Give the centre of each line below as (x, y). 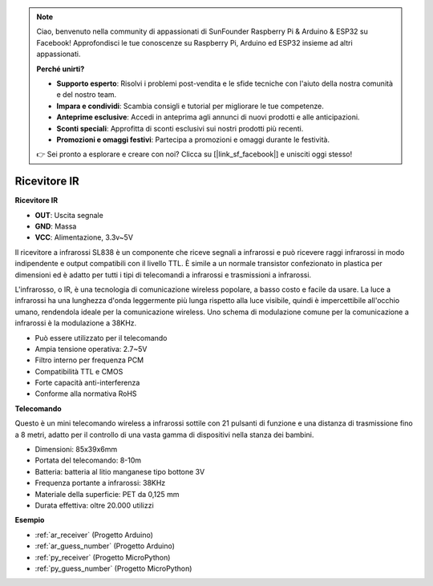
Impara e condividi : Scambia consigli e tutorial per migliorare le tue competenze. (190, 106)
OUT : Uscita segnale (69, 215)
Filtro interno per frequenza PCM (89, 360)
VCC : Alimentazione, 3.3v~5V (84, 237)
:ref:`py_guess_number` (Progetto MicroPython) (113, 568)
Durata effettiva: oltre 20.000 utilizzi (94, 505)
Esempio (30, 520)
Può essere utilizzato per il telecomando (101, 337)
